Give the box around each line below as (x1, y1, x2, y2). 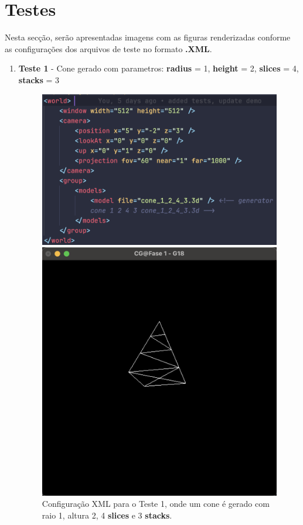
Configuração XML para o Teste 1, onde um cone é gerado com (42, 497, 270, 510)
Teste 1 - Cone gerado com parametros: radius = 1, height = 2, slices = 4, (18, 62, 299, 74)
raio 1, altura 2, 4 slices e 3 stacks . (42, 509, 172, 521)
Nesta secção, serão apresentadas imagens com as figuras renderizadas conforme (5, 31, 291, 43)
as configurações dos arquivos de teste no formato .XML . (5, 42, 212, 54)
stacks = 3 (18, 73, 60, 86)
